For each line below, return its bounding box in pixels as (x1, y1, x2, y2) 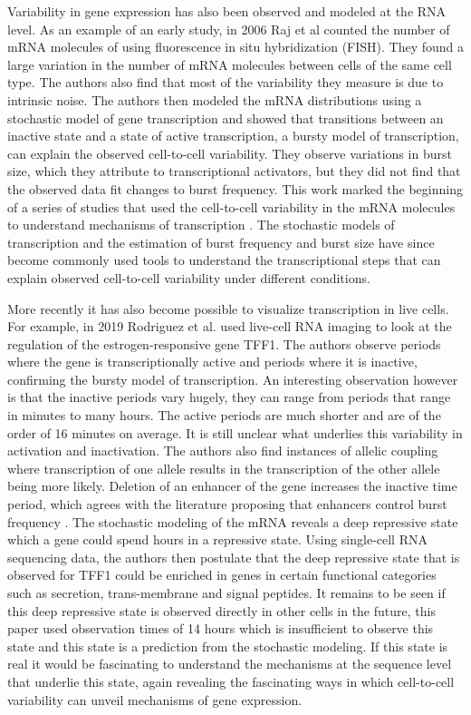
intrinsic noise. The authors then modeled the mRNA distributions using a (7, 90, 422, 109)
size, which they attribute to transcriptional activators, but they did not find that (7, 162, 461, 181)
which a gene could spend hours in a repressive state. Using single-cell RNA (7, 530, 428, 549)
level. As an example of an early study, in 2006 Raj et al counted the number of (7, 19, 450, 38)
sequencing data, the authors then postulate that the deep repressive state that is (7, 547, 460, 566)
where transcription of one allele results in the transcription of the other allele (7, 458, 440, 477)
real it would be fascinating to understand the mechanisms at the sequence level (7, 654, 452, 673)
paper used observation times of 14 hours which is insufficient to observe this (7, 619, 434, 638)
